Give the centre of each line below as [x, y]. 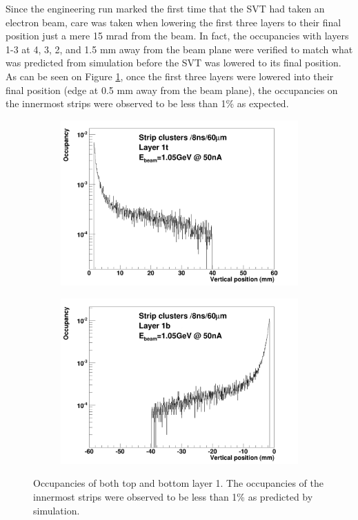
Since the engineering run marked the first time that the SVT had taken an [165, 8]
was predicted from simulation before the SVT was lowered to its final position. [173, 63]
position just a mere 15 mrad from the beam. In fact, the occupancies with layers [177, 36]
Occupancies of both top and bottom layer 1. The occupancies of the [178, 483]
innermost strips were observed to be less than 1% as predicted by [173, 496]
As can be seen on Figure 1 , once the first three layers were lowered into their [170, 76]
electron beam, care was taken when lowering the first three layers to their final [173, 22]
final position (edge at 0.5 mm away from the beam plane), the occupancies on [172, 90]
